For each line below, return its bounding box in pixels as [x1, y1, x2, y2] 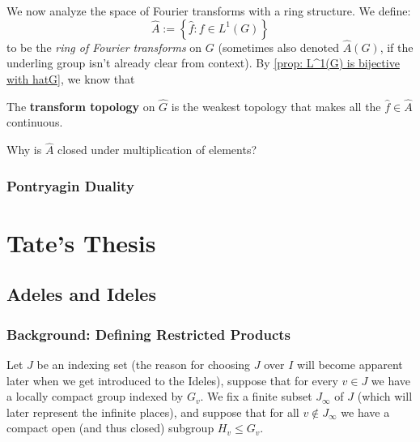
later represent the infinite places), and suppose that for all [6, 403, 299, 420]
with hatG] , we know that [6, 71, 135, 87]
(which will [357, 388, 413, 405]
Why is [6, 141, 42, 158]
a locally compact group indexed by [6, 388, 184, 405]
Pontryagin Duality [6, 175, 134, 195]
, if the [380, 38, 414, 55]
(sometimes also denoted [218, 38, 340, 55]
